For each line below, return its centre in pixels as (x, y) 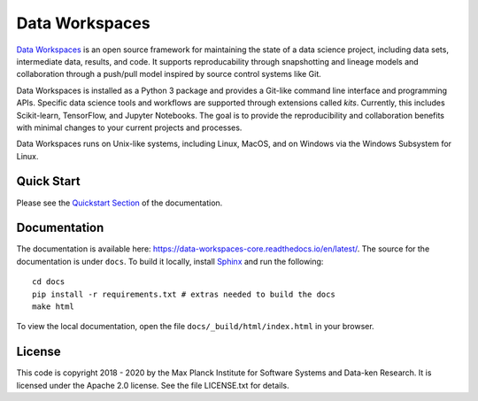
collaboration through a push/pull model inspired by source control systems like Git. (169, 74)
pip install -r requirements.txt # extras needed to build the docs (184, 294)
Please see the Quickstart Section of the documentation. (119, 203)
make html (53, 307)
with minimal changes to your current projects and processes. (129, 127)
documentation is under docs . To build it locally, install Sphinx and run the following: (170, 261)
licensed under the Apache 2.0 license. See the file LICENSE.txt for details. (153, 385)
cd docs (49, 282)
